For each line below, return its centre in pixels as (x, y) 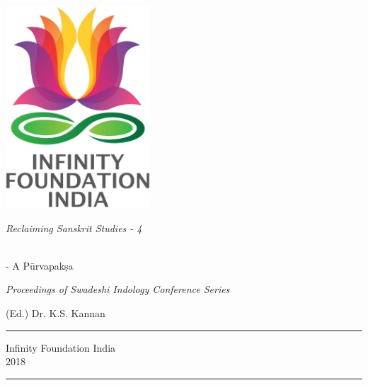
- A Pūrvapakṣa (40, 265)
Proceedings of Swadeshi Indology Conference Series (118, 289)
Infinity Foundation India (61, 347)
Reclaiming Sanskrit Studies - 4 (74, 228)
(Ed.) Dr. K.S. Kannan (56, 312)
